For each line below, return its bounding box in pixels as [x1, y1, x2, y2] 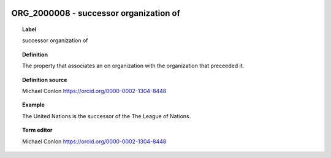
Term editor [22, 126, 53, 134]
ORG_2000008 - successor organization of [11, 8, 181, 18]
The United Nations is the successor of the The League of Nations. [22, 112, 191, 119]
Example [22, 101, 45, 108]
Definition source [22, 76, 67, 83]
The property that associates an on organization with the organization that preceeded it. [22, 62, 245, 70]
